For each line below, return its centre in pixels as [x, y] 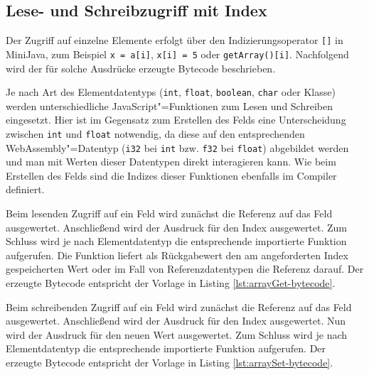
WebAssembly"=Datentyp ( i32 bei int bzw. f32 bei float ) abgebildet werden [177, 147]
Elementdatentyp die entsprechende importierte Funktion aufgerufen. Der [166, 348]
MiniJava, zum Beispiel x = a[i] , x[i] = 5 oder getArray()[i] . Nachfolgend [177, 54]
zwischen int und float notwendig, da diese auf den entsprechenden [155, 133]
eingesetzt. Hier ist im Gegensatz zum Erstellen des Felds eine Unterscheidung [176, 120]
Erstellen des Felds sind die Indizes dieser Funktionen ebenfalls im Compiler [171, 175]
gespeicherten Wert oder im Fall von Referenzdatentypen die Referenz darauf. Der [185, 269]
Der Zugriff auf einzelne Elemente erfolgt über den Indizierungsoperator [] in [175, 40]
